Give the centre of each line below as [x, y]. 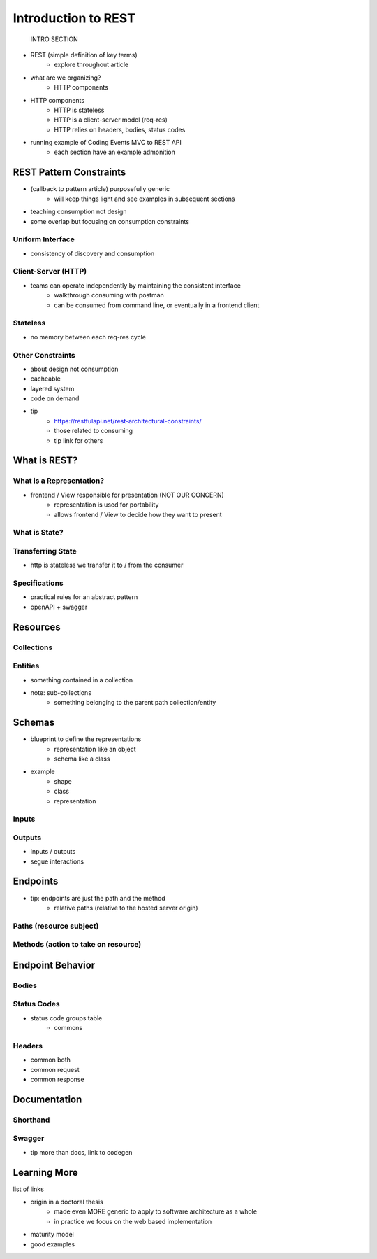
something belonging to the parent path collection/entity [135, 703]
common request [55, 1069]
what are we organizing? [66, 78]
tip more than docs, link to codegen [81, 1152]
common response [57, 1079]
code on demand [55, 398]
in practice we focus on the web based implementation [133, 1221]
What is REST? [45, 461]
